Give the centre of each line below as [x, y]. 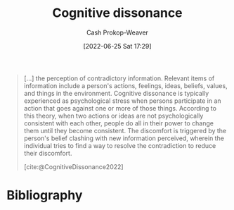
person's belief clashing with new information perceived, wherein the [124, 138]
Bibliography [45, 196]
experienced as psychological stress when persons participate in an [123, 101]
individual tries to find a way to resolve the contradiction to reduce [120, 145]
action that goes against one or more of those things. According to [120, 108]
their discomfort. [48, 153]
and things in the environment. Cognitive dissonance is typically [116, 93]
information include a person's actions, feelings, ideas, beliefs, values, [125, 85]
